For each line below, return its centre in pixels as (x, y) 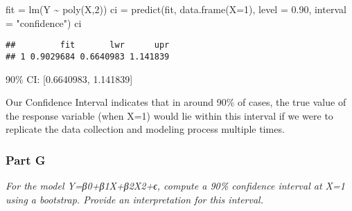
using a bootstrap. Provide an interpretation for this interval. (134, 199)
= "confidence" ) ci (44, 22)
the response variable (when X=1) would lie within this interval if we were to (169, 115)
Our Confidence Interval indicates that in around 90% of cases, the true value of (176, 102)
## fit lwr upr (88, 45)
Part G (26, 159)
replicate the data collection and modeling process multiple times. (145, 129)
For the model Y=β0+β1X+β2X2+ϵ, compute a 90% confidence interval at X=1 (175, 186)
